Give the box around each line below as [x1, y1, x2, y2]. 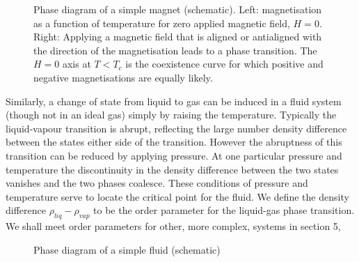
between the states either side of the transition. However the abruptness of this [6, 134, 342, 149]
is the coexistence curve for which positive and [125, 56, 324, 71]
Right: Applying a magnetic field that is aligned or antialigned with [33, 29, 322, 44]
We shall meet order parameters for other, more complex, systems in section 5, [6, 219, 341, 233]
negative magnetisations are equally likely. [33, 70, 213, 84]
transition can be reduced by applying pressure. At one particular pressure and [6, 148, 342, 162]
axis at [62, 56, 91, 71]
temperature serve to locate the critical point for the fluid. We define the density [6, 189, 349, 203]
